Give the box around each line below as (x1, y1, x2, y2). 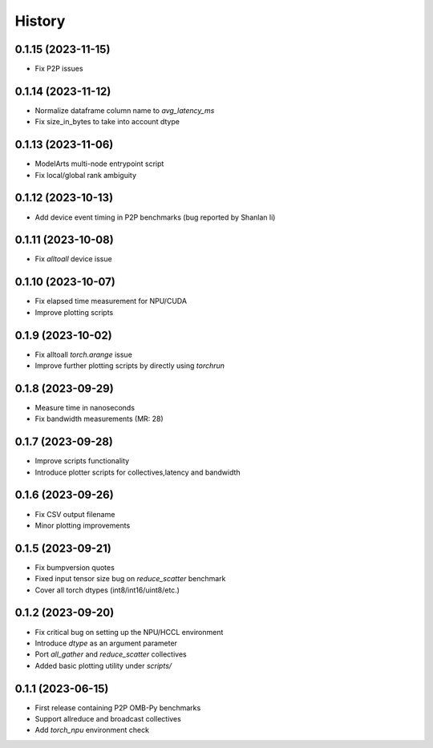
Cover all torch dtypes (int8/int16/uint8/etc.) (34, 585, 180, 595)
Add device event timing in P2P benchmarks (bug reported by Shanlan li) (34, 212, 276, 222)
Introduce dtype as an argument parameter (34, 638, 178, 648)
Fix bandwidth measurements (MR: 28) (34, 414, 164, 424)
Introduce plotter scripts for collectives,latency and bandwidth (34, 467, 241, 477)
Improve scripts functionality (34, 456, 130, 466)
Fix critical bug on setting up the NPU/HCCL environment (34, 627, 224, 637)
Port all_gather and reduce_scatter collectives (34, 649, 188, 659)
